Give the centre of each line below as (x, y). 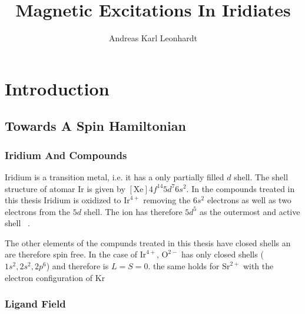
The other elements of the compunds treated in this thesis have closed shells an (148, 242)
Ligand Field (35, 304)
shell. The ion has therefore (133, 211)
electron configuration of (49, 277)
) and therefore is (77, 266)
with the (258, 266)
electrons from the (37, 211)
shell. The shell (261, 176)
